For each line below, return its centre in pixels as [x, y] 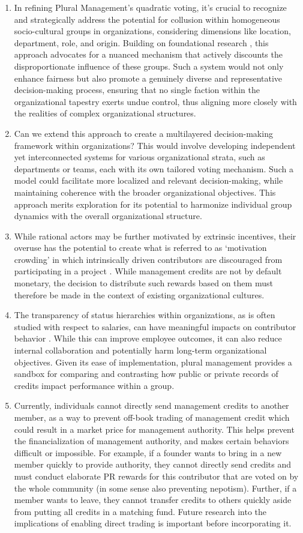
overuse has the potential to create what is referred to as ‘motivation [140, 248]
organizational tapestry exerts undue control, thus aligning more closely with [155, 101]
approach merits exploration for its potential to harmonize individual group [153, 204]
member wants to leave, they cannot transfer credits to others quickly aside [153, 500]
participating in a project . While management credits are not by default [148, 271]
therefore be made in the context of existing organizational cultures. [139, 294]
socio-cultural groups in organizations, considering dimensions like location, [152, 31]
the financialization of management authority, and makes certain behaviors [151, 441]
